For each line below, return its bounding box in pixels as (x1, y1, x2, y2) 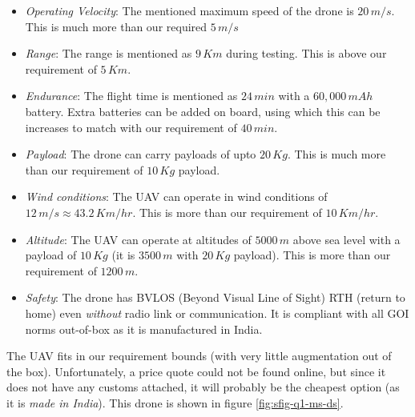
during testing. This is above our (226, 45, 387, 62)
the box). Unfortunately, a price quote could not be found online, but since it (6, 363, 386, 379)
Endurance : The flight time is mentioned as (25, 87, 238, 104)
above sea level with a (292, 231, 401, 247)
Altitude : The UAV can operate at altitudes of (25, 231, 252, 247)
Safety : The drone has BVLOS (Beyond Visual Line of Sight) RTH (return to (25, 289, 405, 306)
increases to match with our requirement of (25, 118, 237, 135)
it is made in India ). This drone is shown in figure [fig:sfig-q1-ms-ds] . (6, 394, 344, 411)
